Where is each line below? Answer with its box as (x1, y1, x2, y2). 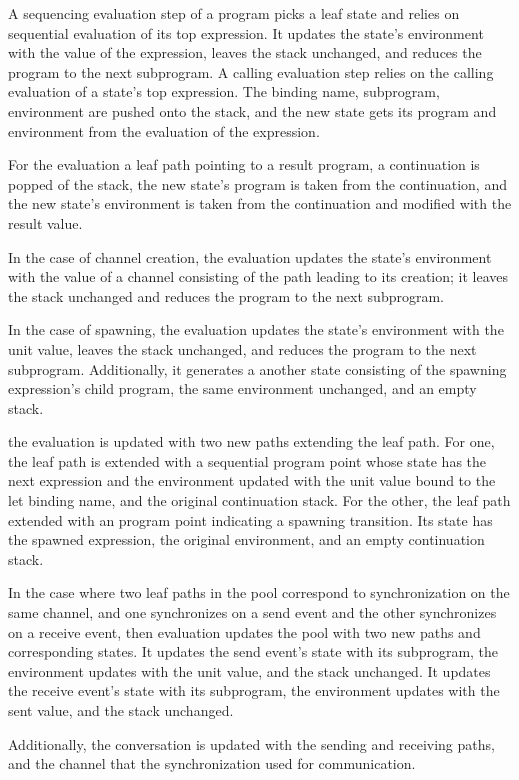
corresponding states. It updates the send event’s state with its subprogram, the (8, 641, 499, 662)
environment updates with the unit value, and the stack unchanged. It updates (8, 660, 491, 681)
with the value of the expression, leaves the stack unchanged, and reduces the (8, 42, 482, 63)
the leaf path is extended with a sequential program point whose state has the (8, 450, 487, 471)
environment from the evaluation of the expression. (8, 120, 320, 141)
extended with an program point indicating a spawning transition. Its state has (8, 509, 493, 530)
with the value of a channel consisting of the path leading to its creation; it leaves (8, 266, 509, 287)
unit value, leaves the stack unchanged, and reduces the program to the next (8, 338, 477, 359)
